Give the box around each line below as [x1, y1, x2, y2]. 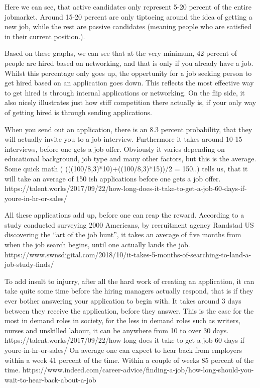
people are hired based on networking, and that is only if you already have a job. [5, 57, 253, 68]
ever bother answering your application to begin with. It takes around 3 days [5, 296, 241, 306]
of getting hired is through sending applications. [5, 107, 152, 117]
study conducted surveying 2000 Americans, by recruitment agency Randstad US [5, 219, 254, 230]
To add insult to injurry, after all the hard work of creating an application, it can [5, 275, 254, 286]
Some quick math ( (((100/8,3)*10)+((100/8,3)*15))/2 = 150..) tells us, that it [5, 163, 248, 173]
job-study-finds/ [5, 259, 54, 269]
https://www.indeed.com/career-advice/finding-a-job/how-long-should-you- [22, 364, 254, 375]
